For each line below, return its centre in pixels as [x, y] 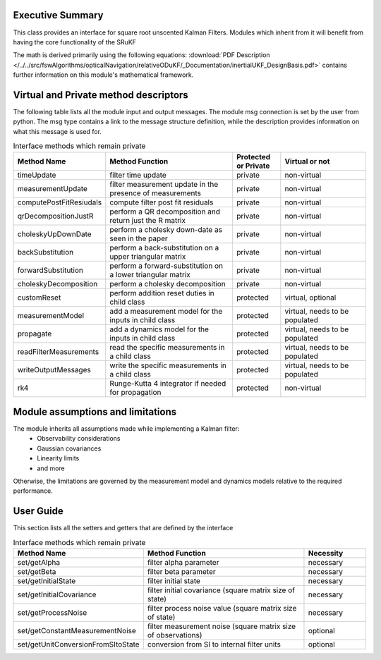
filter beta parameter [181, 572]
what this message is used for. [58, 131]
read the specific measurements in [167, 347]
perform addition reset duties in [162, 293]
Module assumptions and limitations [95, 411]
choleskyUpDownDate [54, 234]
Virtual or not [307, 161]
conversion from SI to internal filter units [214, 644]
